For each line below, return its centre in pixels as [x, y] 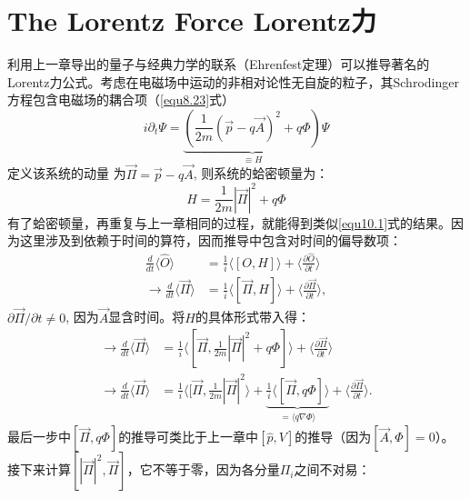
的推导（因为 [333, 437]
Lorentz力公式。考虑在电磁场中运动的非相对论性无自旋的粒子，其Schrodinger [233, 81]
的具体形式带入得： [252, 317]
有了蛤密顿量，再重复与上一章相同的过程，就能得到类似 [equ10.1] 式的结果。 [230, 222]
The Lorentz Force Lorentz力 [192, 20]
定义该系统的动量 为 [67, 173]
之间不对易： [332, 469]
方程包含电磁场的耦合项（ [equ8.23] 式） [121, 100]
